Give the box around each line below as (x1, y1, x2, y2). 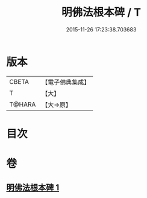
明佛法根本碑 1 (6, 182, 60, 193)
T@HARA (9, 100, 36, 109)
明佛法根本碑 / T (61, 5, 142, 19)
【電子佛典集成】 (42, 78, 90, 86)
